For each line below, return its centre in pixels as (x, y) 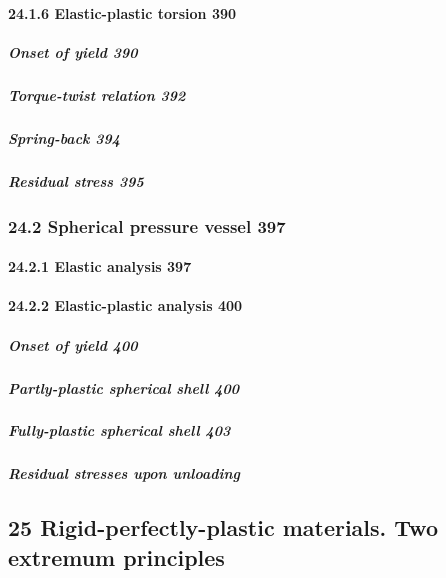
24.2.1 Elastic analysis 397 (100, 266)
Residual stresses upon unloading (124, 473)
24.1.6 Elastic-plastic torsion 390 (122, 12)
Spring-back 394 (64, 137)
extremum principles (116, 556)
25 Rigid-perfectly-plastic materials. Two (223, 527)
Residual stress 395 (76, 180)
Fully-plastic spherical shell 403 (119, 430)
